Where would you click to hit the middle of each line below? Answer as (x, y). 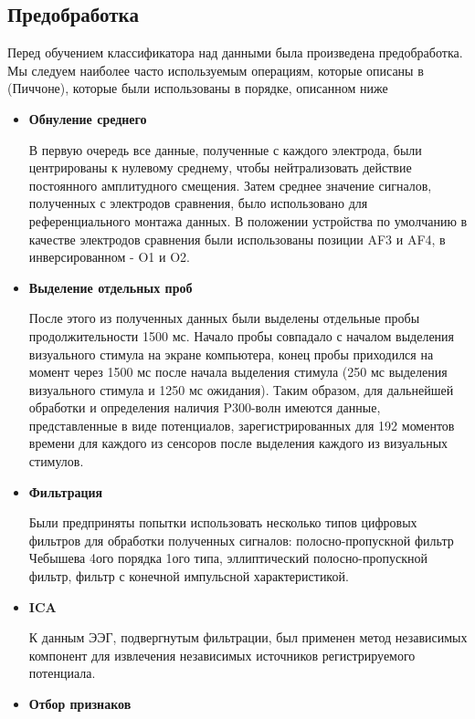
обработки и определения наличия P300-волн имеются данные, (205, 407)
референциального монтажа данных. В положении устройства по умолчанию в (248, 220)
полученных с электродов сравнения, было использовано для (198, 203)
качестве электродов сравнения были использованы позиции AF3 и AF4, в (237, 239)
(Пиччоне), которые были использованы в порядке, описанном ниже (198, 88)
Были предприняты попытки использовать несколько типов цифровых (223, 522)
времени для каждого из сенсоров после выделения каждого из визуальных (238, 443)
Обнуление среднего (88, 118)
